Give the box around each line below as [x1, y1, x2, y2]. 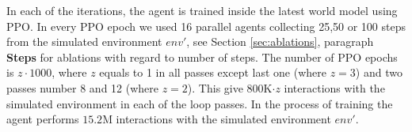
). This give [187, 79, 243, 96]
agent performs [6, 111, 79, 127]
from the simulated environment [6, 33, 162, 50]
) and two [355, 64, 402, 81]
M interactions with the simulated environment [102, 111, 331, 127]
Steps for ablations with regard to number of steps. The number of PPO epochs [6, 48, 398, 65]
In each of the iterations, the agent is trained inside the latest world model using [6, 2, 398, 18]
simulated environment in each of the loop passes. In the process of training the [6, 95, 393, 111]
